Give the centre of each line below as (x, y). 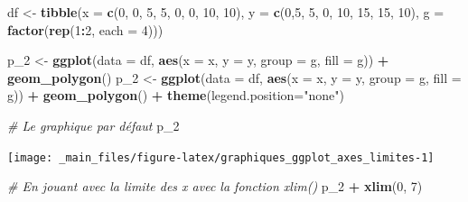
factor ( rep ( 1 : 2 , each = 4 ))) (85, 29)
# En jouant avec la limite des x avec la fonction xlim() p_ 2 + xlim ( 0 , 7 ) (215, 186)
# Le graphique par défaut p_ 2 (94, 125)
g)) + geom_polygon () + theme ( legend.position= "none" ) (176, 95)
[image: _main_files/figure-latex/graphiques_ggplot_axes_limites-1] (221, 157)
